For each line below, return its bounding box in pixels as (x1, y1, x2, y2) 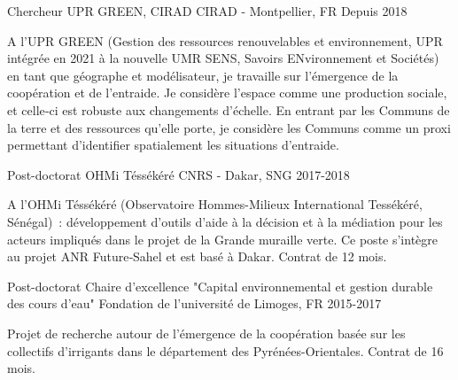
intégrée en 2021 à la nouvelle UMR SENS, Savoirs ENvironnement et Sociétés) (7, 49, 439, 67)
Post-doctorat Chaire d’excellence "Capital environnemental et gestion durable (7, 276, 433, 295)
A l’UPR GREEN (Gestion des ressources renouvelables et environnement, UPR (7, 31, 443, 50)
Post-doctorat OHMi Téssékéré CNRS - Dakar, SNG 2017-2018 (7, 165, 350, 183)
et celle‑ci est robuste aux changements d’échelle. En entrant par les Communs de (7, 100, 450, 119)
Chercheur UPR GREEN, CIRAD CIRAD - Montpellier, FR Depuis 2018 (7, 2, 408, 19)
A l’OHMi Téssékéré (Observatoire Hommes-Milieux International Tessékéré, (7, 195, 423, 213)
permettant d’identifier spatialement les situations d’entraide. (7, 136, 339, 154)
